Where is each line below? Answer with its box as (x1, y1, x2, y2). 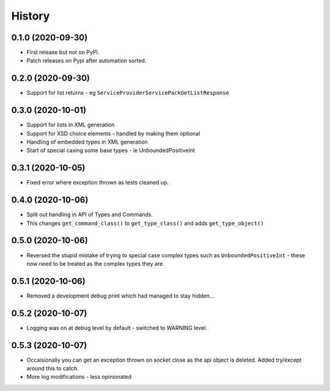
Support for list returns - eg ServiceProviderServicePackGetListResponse (26, 89, 229, 97)
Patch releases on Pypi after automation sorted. (26, 57, 147, 64)
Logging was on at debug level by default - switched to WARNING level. (26, 324, 207, 331)
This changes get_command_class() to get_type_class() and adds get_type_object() (26, 219, 264, 227)
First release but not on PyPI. (26, 49, 100, 56)
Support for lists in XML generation (26, 121, 115, 128)
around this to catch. (26, 365, 79, 372)
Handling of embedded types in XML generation (26, 138, 148, 146)
